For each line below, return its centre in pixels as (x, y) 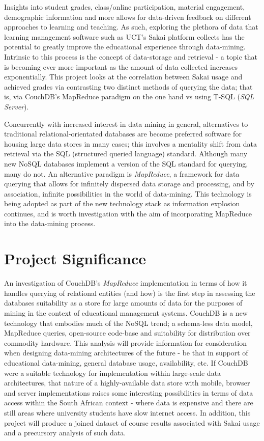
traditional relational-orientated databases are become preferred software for (123, 134)
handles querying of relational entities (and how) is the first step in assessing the (130, 293)
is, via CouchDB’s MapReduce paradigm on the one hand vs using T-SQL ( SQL (129, 97)
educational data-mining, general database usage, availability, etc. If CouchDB (126, 362)
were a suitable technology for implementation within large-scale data (113, 373)
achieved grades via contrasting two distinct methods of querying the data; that (128, 86)
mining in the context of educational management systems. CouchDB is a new (126, 312)
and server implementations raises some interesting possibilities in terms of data (129, 392)
